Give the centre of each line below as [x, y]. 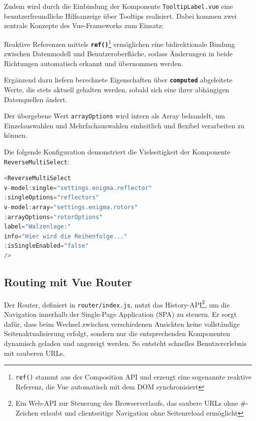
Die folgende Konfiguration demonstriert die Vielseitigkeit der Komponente [117, 152]
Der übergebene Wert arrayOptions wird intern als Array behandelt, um [114, 116]
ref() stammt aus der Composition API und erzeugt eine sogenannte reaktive [133, 377]
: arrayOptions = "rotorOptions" [53, 217]
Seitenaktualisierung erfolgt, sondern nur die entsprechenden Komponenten [117, 333]
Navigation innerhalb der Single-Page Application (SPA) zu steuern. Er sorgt [120, 314]
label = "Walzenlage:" [38, 227]
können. [16, 135]
